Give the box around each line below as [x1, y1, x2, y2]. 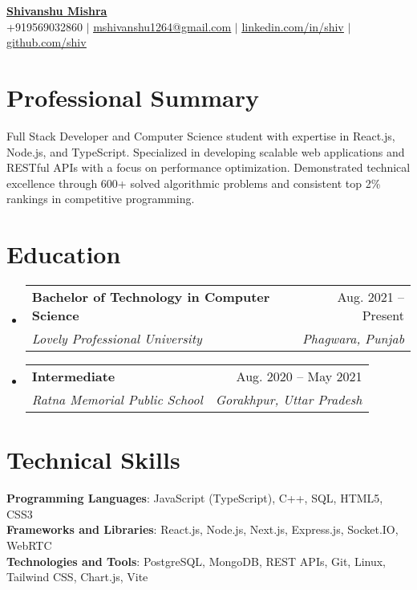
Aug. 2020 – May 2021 [236, 367, 362, 385]
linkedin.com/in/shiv [241, 18, 344, 35]
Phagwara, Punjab [302, 329, 404, 348]
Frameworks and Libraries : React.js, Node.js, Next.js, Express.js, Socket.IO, [6, 521, 399, 538]
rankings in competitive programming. [6, 190, 195, 207]
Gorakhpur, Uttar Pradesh [215, 390, 362, 409]
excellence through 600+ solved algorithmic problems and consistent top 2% [6, 174, 381, 191]
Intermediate [31, 367, 115, 385]
